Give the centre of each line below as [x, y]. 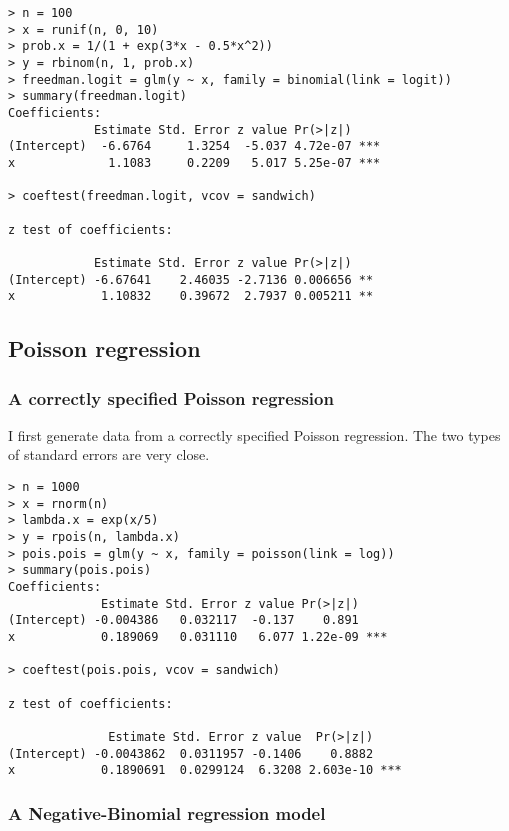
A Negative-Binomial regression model [167, 812]
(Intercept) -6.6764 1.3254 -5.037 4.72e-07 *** [194, 146]
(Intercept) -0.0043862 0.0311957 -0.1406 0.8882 [191, 753]
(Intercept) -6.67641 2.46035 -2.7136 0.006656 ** [191, 279]
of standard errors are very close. [109, 454]
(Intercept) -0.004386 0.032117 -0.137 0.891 [183, 620]
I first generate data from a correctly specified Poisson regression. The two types [254, 434]
